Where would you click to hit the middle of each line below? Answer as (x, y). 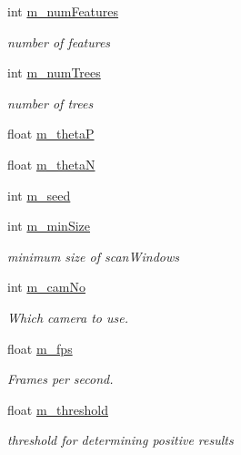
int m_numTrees (54, 72)
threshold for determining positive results (120, 440)
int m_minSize (49, 226)
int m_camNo (46, 287)
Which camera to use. (68, 317)
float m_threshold (58, 409)
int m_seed (39, 195)
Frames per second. (60, 379)
